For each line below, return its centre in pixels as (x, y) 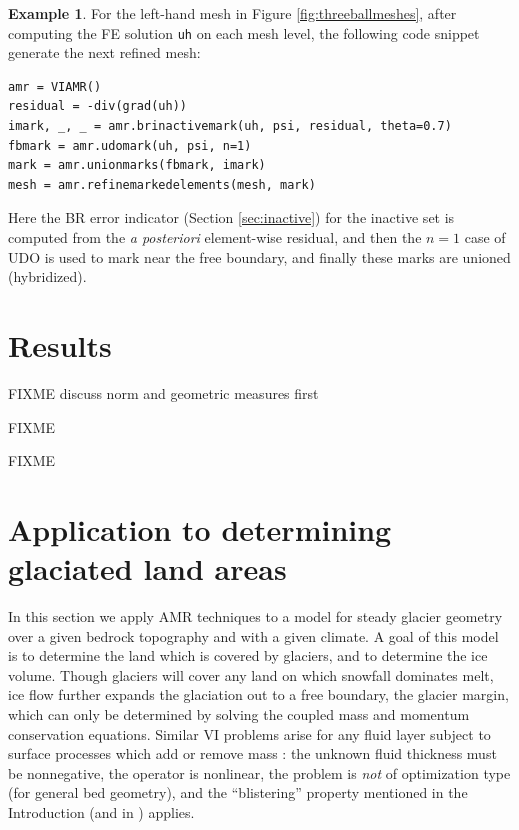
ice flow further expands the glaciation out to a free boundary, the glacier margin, (258, 694)
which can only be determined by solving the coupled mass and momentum (239, 713)
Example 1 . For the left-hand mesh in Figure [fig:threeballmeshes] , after (232, 13)
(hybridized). (47, 276)
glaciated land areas (147, 568)
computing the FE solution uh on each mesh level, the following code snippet (244, 32)
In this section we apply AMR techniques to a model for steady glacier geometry (255, 616)
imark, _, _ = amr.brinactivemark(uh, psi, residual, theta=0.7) (230, 126)
